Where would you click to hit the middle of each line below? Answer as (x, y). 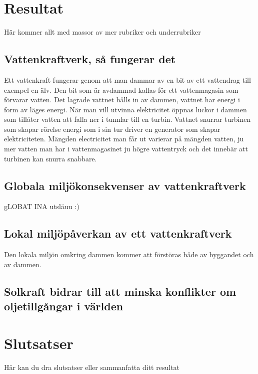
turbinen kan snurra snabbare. (50, 158)
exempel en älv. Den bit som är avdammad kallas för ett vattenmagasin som (121, 89)
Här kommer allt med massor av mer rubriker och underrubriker (102, 32)
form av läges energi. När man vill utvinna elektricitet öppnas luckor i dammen (125, 109)
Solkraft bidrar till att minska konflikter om (120, 291)
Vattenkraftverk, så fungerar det (90, 59)
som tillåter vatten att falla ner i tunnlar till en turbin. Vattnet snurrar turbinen (127, 119)
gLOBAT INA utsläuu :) (42, 206)
